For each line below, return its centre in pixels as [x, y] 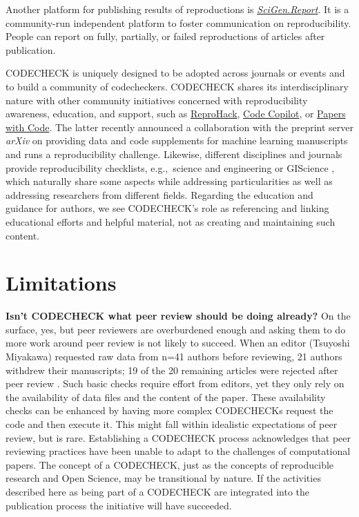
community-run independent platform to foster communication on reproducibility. [178, 22]
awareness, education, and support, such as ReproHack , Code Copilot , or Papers [176, 114]
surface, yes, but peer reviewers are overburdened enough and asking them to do [176, 329]
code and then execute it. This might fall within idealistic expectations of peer [172, 423]
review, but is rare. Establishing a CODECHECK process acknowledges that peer [178, 437]
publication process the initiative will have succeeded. [119, 505]
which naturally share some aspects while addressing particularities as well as [169, 181]
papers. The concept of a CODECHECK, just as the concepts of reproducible [170, 464]
